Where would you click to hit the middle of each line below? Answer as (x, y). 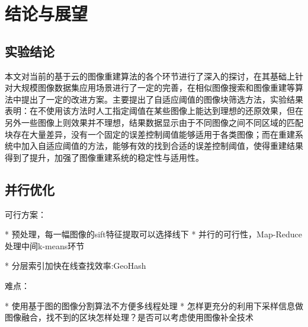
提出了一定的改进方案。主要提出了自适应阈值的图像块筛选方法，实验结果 (162, 99)
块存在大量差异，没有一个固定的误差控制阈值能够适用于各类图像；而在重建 (150, 134)
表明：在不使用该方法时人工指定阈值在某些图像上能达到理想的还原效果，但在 (154, 111)
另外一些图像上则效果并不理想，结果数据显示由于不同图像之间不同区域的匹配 (154, 122)
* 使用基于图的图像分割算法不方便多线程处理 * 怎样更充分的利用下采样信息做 (154, 305)
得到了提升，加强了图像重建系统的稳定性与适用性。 (104, 157)
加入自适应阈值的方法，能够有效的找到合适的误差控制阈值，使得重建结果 (162, 146)
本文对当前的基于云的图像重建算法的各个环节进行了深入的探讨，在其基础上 (150, 76)
